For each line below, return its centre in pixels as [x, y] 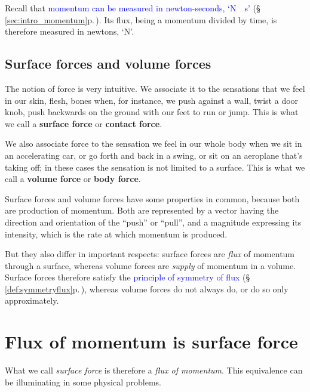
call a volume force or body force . [73, 179]
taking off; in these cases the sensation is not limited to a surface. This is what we [155, 167]
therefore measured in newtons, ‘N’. [70, 31]
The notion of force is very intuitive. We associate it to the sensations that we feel [155, 88]
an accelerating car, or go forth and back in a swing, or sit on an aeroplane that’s [154, 155]
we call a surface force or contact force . [84, 123]
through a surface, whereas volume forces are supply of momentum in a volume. [151, 265]
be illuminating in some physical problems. [83, 382]
